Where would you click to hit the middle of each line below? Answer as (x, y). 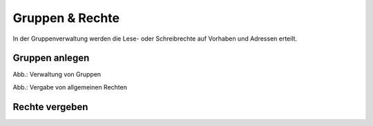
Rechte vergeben (50, 107)
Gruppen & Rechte (66, 18)
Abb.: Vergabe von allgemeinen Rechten (70, 87)
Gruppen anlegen (51, 58)
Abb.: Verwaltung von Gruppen (57, 74)
